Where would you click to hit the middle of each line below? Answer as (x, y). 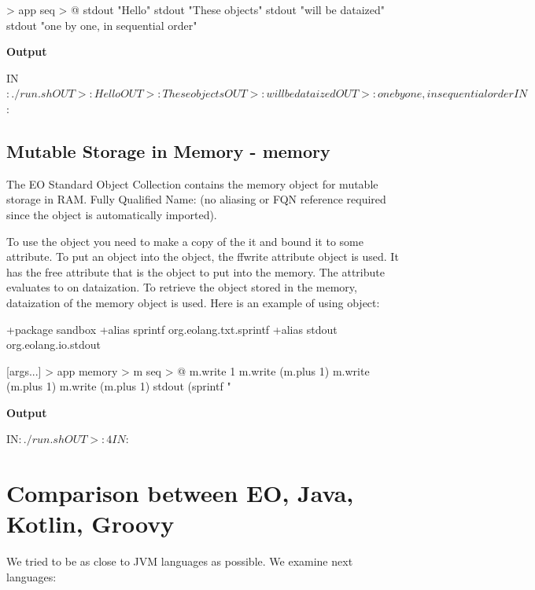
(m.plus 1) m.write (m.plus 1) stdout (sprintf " (119, 386)
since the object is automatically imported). (112, 214)
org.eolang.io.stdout (53, 344)
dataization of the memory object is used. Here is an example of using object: (193, 302)
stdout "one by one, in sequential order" (102, 25)
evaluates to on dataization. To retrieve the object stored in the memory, (182, 287)
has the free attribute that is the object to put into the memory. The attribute (196, 271)
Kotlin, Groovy (90, 524)
